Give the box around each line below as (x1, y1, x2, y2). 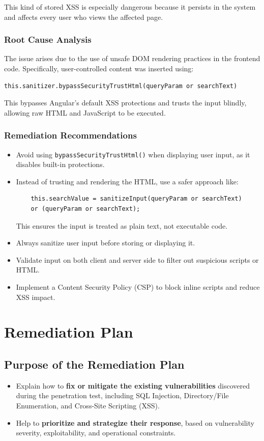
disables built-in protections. (16, 159, 105, 170)
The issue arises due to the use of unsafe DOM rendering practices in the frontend (4, 53, 260, 64)
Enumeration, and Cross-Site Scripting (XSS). (16, 400, 160, 410)
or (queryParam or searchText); (31, 205, 140, 213)
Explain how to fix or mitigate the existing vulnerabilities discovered (16, 380, 250, 391)
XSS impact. (16, 291, 55, 302)
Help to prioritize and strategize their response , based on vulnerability (16, 417, 254, 428)
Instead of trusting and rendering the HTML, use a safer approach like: (16, 176, 239, 186)
